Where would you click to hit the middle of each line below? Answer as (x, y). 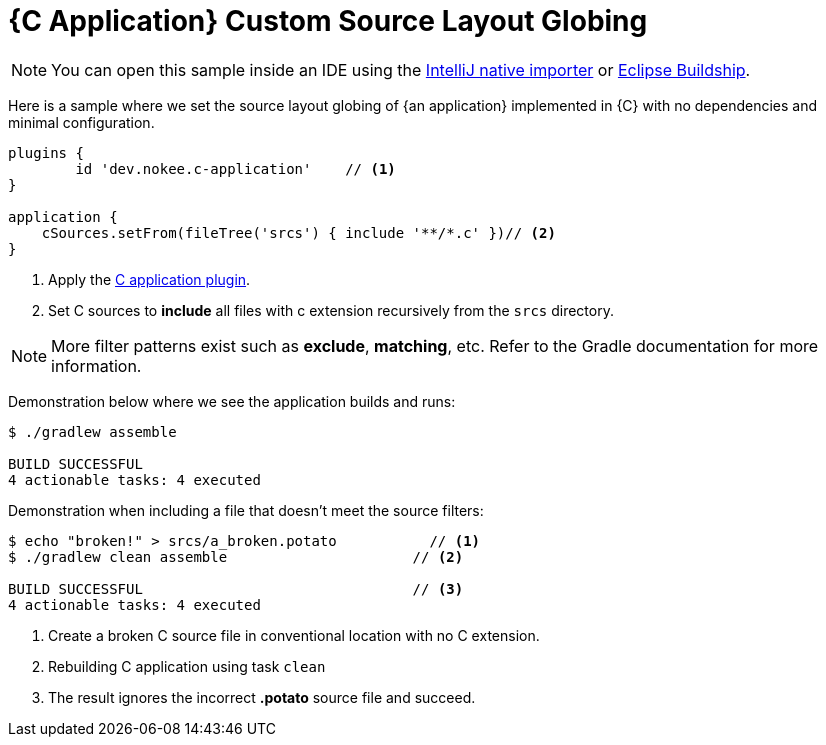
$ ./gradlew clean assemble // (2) (236, 556)
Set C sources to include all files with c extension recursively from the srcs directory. (331, 310)
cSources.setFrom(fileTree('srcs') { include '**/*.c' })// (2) (298, 232)
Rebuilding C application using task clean (187, 666)
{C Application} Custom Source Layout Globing (328, 21)
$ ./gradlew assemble (92, 431)
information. (96, 365)
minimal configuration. (81, 122)
